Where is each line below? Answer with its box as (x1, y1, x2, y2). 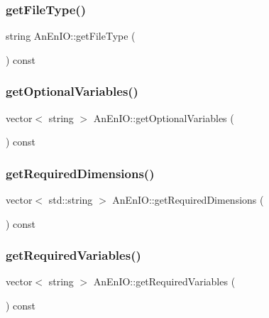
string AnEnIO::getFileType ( (6, 28, 136, 43)
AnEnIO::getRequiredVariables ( (93, 274, 236, 289)
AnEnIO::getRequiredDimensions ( (112, 192, 264, 207)
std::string (48, 192, 93, 207)
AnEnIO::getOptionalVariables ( (93, 110, 234, 125)
